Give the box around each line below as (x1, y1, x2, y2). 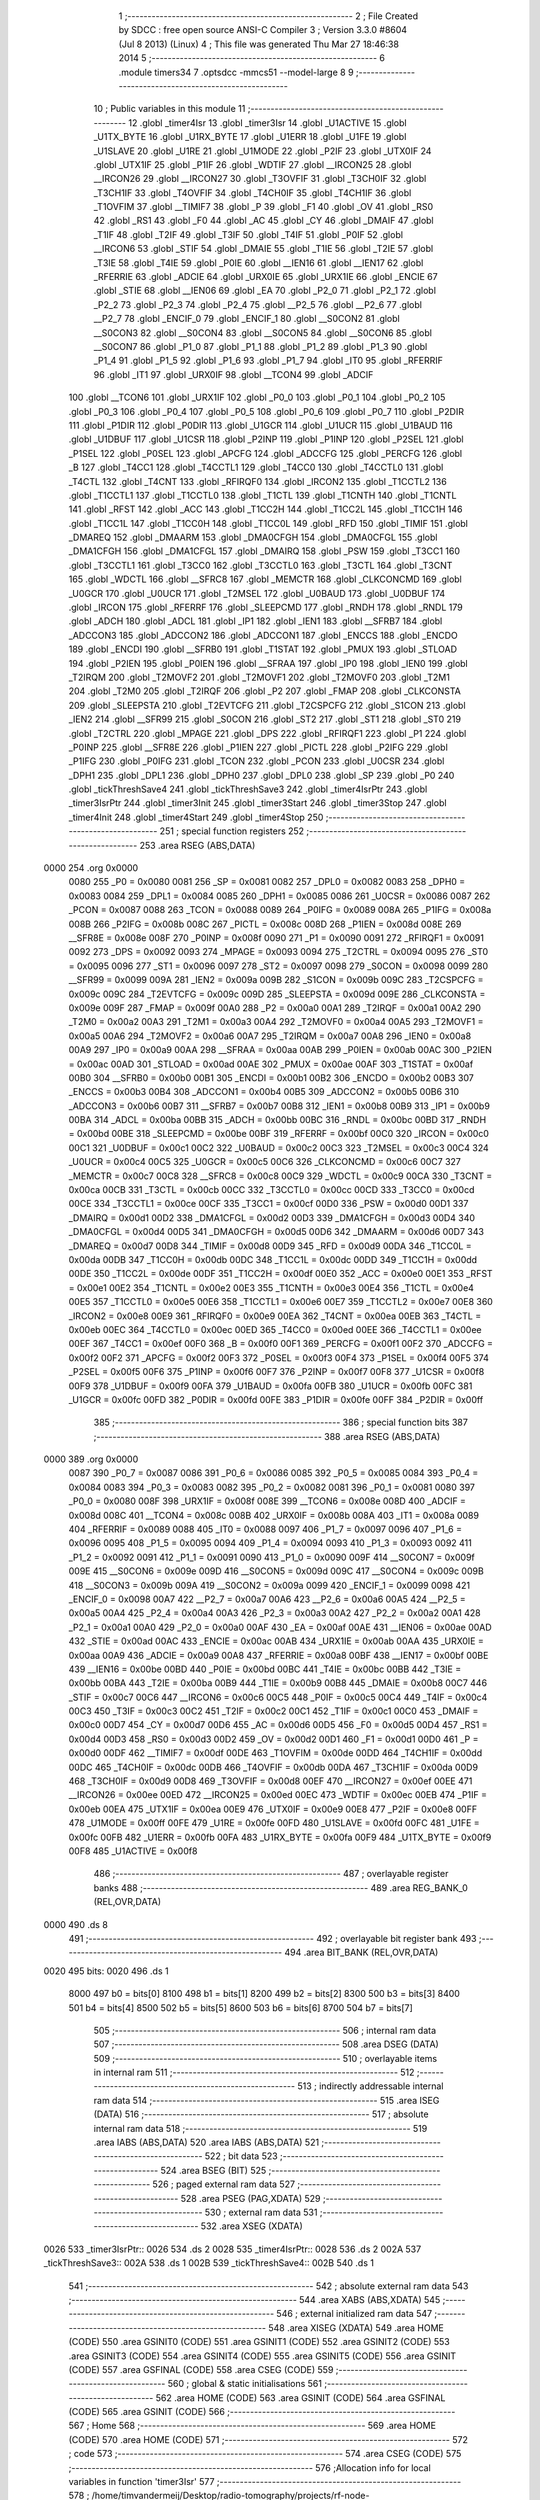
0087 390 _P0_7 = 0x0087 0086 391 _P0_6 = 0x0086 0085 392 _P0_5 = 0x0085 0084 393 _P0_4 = (68, 1467, 479, 1479)
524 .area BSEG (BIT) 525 (160, 2164, 267, 2176)
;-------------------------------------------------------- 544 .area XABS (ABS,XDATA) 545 (68, 2293, 441, 2305)
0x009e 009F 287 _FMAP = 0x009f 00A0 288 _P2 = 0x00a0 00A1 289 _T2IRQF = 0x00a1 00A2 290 (68, 1001, 482, 1014)
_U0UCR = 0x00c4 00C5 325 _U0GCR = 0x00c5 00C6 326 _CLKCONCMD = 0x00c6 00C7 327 (68, 1156, 462, 1168)
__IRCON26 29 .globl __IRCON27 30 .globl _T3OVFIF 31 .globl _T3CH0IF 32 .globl (93, 173, 427, 185)
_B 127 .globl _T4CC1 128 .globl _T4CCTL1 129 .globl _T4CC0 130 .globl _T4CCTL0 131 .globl (68, 461, 444, 474)
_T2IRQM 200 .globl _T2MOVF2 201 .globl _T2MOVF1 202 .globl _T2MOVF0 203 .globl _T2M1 (68, 671, 450, 683)
